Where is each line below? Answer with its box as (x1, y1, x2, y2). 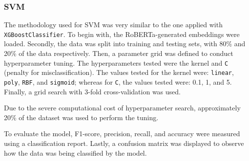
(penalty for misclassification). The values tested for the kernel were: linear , (4, 67, 234, 77)
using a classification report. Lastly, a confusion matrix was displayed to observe (4, 138, 244, 148)
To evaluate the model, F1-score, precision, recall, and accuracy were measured (4, 128, 240, 139)
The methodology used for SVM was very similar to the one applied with (4, 19, 223, 30)
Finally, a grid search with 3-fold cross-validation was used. (4, 86, 181, 96)
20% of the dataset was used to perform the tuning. (4, 112, 159, 122)
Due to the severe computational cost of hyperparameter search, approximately (4, 103, 241, 113)
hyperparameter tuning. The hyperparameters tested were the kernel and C (4, 57, 228, 68)
